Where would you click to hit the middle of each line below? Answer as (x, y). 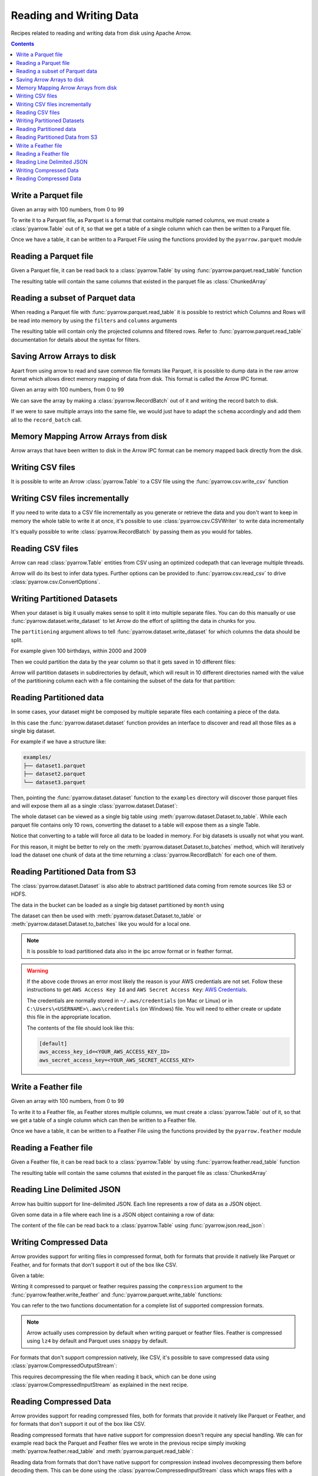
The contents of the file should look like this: (81, 1028)
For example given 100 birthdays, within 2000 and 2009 (79, 651)
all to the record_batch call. (47, 420)
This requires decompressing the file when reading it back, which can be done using (113, 1376)
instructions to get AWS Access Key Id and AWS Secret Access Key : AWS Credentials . (137, 990)
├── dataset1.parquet (54, 765)
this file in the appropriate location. (69, 1017)
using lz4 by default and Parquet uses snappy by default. (97, 1341)
